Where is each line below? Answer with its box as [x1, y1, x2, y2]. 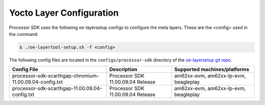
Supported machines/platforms [174, 66, 250, 73]
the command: [9, 31, 39, 37]
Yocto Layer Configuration [9, 7, 119, 18]
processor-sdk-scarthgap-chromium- [12, 73, 99, 79]
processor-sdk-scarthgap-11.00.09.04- [12, 85, 103, 92]
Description [109, 66, 137, 73]
